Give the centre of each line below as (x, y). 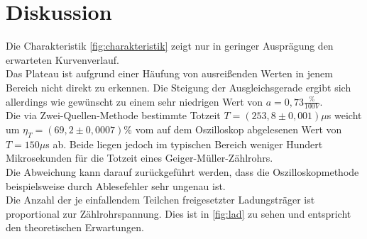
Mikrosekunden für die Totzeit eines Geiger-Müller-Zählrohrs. (139, 158)
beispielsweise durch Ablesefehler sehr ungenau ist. (116, 185)
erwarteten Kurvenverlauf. (63, 59)
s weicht (344, 115)
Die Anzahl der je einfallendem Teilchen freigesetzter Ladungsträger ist (160, 200)
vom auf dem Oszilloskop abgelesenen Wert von (239, 129)
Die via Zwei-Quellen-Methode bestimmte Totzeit (113, 115)
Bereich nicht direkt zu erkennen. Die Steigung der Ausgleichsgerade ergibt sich (179, 87)
